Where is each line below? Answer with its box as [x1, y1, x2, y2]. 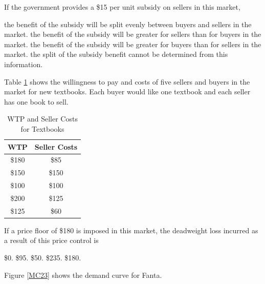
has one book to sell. [4, 96, 69, 107]
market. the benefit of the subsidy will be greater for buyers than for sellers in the [4, 38, 261, 49]
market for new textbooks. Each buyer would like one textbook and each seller [4, 86, 251, 97]
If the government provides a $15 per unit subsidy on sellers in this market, [4, 2, 240, 12]
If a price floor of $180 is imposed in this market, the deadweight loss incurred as [4, 225, 258, 235]
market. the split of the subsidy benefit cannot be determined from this [4, 49, 228, 59]
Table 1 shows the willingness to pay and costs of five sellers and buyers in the [4, 76, 250, 87]
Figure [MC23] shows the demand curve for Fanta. [4, 269, 162, 280]
